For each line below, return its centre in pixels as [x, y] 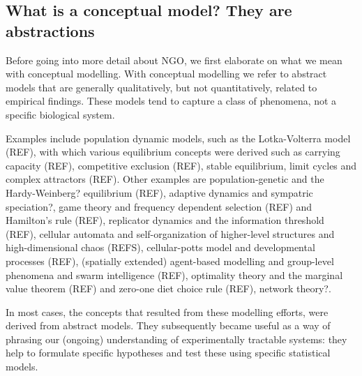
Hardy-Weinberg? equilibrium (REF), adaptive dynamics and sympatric [159, 192]
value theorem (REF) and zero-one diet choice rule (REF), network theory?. [168, 288]
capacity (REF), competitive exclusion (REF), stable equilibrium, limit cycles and [181, 165]
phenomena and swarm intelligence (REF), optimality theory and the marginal [174, 275]
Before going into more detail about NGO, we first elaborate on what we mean [174, 60]
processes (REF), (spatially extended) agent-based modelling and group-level [170, 261]
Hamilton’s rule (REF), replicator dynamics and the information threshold [165, 220]
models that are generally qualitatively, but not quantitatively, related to [161, 87]
